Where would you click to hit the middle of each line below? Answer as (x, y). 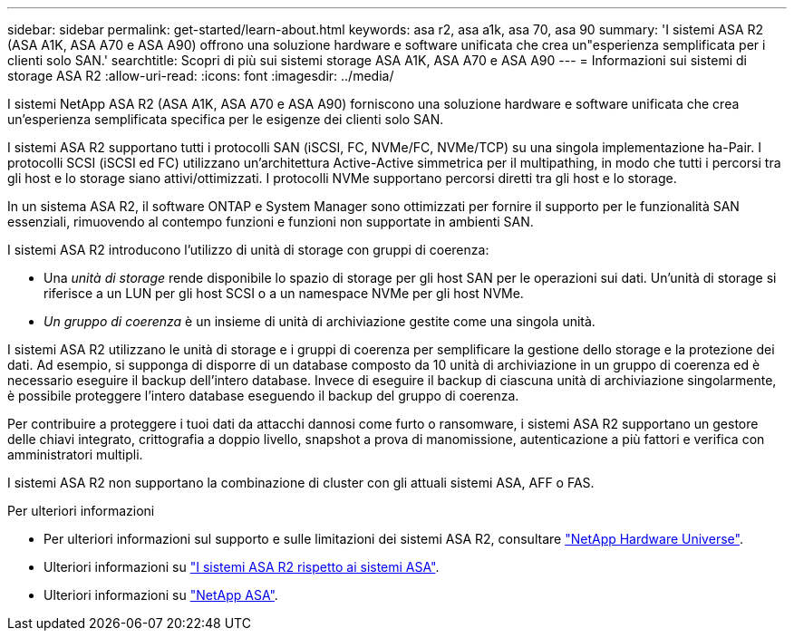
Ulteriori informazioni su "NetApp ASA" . (161, 595)
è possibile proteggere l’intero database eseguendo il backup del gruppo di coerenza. (263, 396)
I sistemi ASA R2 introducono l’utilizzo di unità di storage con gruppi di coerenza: (248, 250)
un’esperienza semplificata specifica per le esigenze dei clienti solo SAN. (226, 119)
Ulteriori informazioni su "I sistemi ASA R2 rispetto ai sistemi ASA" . (242, 567)
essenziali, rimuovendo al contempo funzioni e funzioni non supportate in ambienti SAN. (271, 222)
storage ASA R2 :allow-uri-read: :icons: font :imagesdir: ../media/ (201, 76)
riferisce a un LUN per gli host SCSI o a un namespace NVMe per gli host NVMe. (284, 293)
